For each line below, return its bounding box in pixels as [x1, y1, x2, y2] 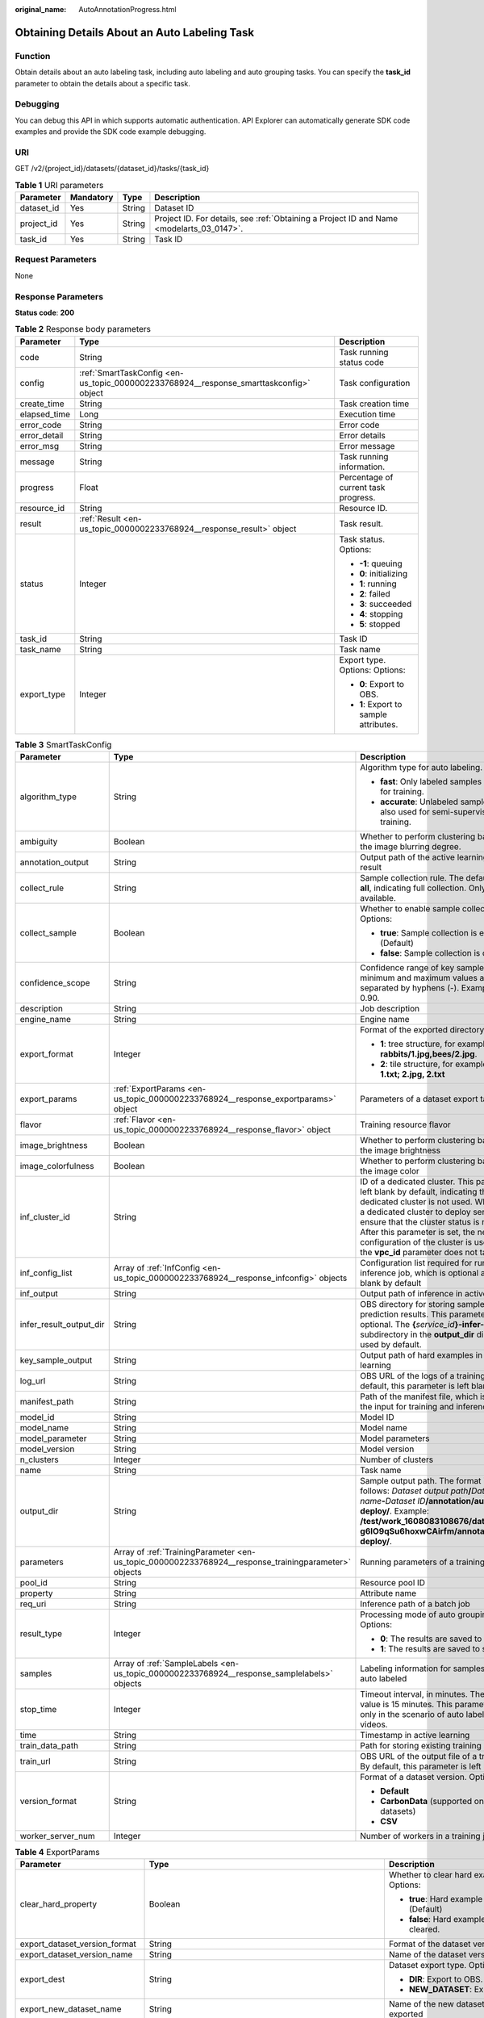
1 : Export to [359, 698, 403, 710]
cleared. [408, 1924, 440, 1935]
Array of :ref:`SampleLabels [113, 1658, 219, 1669]
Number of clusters [360, 1454, 434, 1465]
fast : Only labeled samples [380, 776, 482, 787]
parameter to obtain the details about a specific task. [15, 78, 191, 88]
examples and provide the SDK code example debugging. [15, 127, 207, 136]
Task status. [339, 534, 386, 545]
